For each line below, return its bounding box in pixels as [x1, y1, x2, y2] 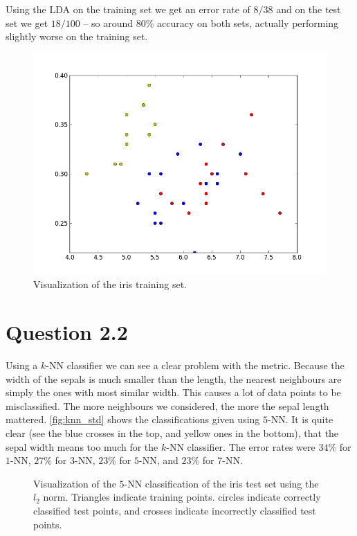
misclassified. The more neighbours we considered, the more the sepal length [6, 398, 329, 413]
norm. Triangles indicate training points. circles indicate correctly [43, 490, 321, 504]
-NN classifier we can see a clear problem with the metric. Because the [46, 358, 345, 373]
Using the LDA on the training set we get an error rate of [6, 2, 250, 16]
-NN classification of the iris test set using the [124, 476, 319, 490]
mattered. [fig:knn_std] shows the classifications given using [6, 412, 260, 427]
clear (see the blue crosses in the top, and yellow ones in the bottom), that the [6, 426, 339, 440]
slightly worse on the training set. [6, 29, 148, 44]
